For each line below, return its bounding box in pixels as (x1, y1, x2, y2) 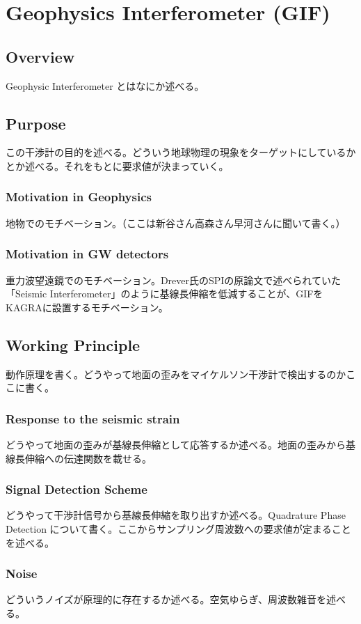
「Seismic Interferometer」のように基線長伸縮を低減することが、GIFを (6, 286, 323, 301)
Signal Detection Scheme (6, 481, 147, 498)
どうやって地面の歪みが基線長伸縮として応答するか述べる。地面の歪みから (6, 437, 346, 451)
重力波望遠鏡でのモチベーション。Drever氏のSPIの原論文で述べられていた (6, 272, 341, 287)
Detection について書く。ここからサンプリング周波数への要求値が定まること (6, 521, 351, 536)
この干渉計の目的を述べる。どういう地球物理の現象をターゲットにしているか (6, 145, 356, 159)
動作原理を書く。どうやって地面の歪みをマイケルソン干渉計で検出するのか (6, 366, 346, 381)
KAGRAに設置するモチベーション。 (6, 299, 168, 314)
